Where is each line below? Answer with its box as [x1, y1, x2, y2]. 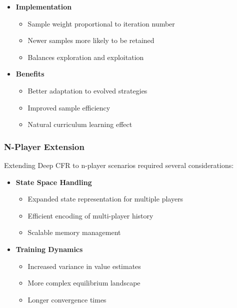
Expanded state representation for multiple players [27, 193, 183, 204]
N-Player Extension [4, 140, 84, 152]
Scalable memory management [27, 227, 121, 237]
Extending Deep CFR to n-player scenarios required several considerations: [4, 159, 234, 170]
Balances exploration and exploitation [27, 51, 144, 62]
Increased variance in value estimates [27, 260, 141, 271]
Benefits [15, 68, 44, 79]
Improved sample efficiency [27, 102, 110, 112]
